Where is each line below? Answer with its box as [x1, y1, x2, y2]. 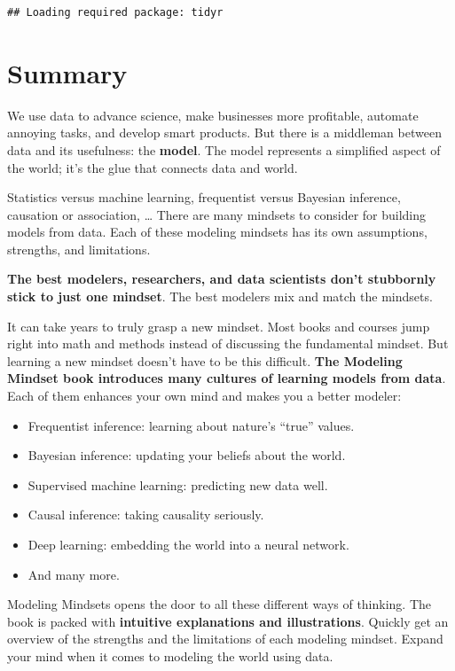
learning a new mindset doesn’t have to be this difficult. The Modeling [7, 351, 403, 370]
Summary [7, 54, 128, 90]
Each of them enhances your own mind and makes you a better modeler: [7, 386, 402, 405]
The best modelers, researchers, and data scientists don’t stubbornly [7, 269, 436, 288]
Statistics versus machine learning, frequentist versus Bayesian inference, [7, 188, 401, 207]
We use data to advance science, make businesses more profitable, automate [7, 105, 419, 124]
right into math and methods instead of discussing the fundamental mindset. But [7, 334, 449, 353]
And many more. [27, 565, 120, 583]
